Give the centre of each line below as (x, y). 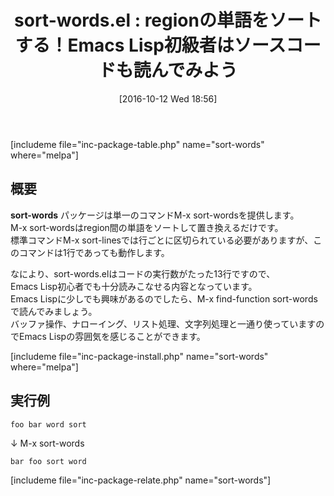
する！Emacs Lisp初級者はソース (150, 45)
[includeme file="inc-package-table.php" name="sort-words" (137, 144)
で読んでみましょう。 (54, 311)
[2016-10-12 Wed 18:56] (168, 98)
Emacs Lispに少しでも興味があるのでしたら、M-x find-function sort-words (164, 298)
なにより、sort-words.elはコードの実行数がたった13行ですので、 (143, 273)
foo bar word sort (48, 424)
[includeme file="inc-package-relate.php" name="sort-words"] (141, 480)
